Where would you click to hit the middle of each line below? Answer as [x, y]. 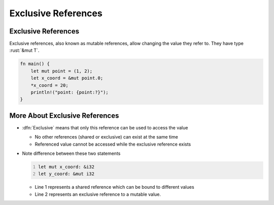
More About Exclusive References [64, 115]
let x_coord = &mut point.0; [67, 78]
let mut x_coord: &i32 [66, 167]
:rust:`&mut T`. [24, 50]
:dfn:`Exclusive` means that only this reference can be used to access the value [105, 127]
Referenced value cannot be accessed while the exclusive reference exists [113, 144]
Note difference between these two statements [71, 153]
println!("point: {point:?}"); [70, 92]
